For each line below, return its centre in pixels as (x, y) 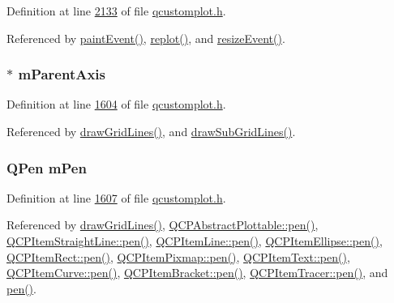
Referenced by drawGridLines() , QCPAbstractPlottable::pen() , (163, 225)
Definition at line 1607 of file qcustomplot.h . (116, 197)
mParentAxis (62, 74)
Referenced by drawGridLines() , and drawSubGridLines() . (151, 131)
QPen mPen (47, 167)
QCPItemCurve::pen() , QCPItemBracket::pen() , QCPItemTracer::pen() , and (197, 273)
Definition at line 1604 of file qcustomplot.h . (116, 104)
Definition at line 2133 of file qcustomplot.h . (116, 11)
